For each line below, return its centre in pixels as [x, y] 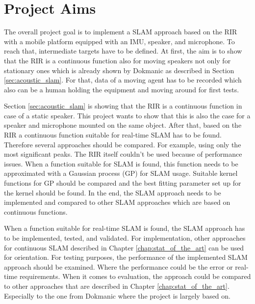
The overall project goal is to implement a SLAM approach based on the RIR [121, 32]
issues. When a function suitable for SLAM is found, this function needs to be [121, 163]
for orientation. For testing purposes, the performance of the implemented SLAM [126, 257]
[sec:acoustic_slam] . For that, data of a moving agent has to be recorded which [123, 80]
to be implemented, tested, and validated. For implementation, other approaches [125, 238]
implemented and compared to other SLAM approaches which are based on [117, 202]
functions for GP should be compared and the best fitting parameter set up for [123, 183]
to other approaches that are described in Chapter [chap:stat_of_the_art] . [117, 286]
